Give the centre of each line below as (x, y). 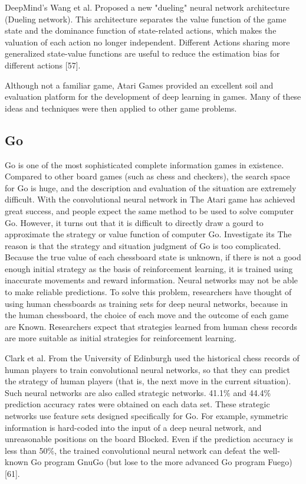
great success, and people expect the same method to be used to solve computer (149, 210)
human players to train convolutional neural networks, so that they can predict (147, 369)
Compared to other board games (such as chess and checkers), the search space (147, 176)
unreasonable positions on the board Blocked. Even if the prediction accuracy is (149, 439)
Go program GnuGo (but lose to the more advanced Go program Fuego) (162, 462)
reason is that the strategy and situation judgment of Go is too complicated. (143, 245)
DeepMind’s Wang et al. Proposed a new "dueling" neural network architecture (147, 7)
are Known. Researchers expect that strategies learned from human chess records (151, 326)
